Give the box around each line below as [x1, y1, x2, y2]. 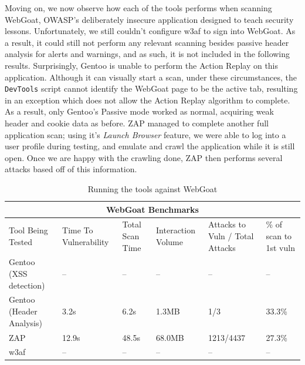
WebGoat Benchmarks [106, 203, 199, 215]
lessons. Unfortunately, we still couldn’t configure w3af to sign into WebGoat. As [5, 25, 296, 37]
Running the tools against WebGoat [87, 182, 218, 195]
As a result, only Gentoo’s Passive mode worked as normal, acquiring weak [5, 105, 274, 118]
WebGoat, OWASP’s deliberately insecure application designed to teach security [5, 13, 294, 25]
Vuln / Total [208, 230, 254, 242]
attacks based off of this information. [5, 163, 137, 175]
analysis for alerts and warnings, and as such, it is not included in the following [5, 48, 290, 60]
